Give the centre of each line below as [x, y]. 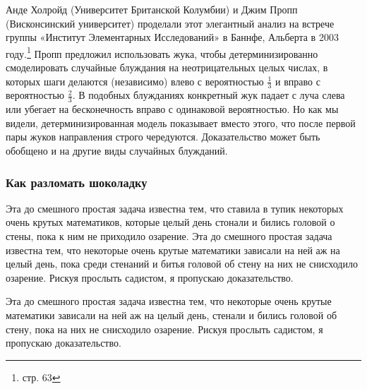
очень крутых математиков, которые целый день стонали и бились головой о [170, 222]
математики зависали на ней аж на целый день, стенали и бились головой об [172, 315]
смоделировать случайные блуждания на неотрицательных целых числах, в [167, 67]
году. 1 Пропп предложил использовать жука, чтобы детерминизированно [162, 52]
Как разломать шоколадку [77, 182]
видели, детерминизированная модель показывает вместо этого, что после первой [181, 122]
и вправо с [298, 81]
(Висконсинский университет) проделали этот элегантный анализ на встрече [170, 23]
